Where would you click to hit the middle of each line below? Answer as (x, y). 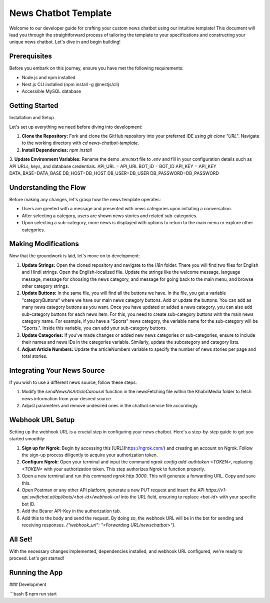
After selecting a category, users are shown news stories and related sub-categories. (109, 216)
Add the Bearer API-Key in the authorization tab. (71, 511)
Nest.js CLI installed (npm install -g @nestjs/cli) (70, 85)
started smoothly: (27, 439)
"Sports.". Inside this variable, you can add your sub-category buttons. (94, 328)
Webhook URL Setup (42, 420)
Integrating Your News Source (57, 370)
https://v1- (216, 490)
